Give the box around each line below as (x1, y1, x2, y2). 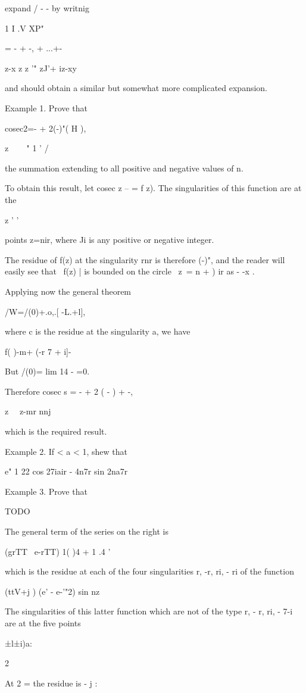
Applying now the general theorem (5, 285, 132, 297)
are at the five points (5, 617, 81, 629)
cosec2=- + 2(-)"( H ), (5, 121, 86, 134)
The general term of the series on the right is (5, 525, 168, 538)
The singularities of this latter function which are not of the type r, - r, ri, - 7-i (5, 605, 293, 617)
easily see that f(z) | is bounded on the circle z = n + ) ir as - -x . (5, 265, 255, 277)
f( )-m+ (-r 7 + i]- (5, 345, 71, 357)
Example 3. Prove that (5, 485, 88, 497)
